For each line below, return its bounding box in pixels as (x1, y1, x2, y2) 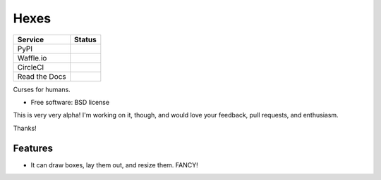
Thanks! (13, 124, 37, 132)
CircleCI (17, 62, 44, 72)
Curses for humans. (13, 85, 71, 94)
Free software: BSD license (30, 98, 109, 106)
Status (74, 34, 97, 44)
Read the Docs (17, 71, 66, 81)
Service (17, 34, 44, 44)
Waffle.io (17, 53, 47, 63)
